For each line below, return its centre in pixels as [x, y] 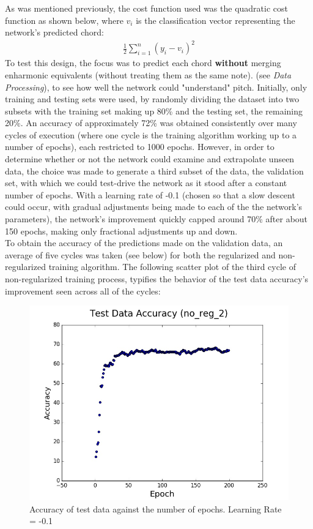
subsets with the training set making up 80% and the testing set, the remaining [154, 111]
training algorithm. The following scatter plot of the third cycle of [172, 267]
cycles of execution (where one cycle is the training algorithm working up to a [151, 134]
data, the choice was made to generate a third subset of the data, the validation [154, 171]
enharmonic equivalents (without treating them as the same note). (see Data [148, 74]
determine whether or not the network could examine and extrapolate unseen [150, 159]
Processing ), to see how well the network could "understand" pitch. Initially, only [156, 87]
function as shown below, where [64, 20]
